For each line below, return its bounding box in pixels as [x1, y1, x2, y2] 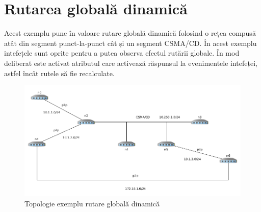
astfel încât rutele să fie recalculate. [4, 67, 115, 78]
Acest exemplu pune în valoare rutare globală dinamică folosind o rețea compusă [4, 28, 256, 38]
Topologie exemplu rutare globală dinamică [24, 198, 160, 208]
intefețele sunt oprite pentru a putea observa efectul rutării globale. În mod [4, 48, 240, 58]
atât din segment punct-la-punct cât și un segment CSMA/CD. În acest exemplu [4, 37, 257, 48]
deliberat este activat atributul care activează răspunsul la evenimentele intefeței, [4, 57, 257, 68]
